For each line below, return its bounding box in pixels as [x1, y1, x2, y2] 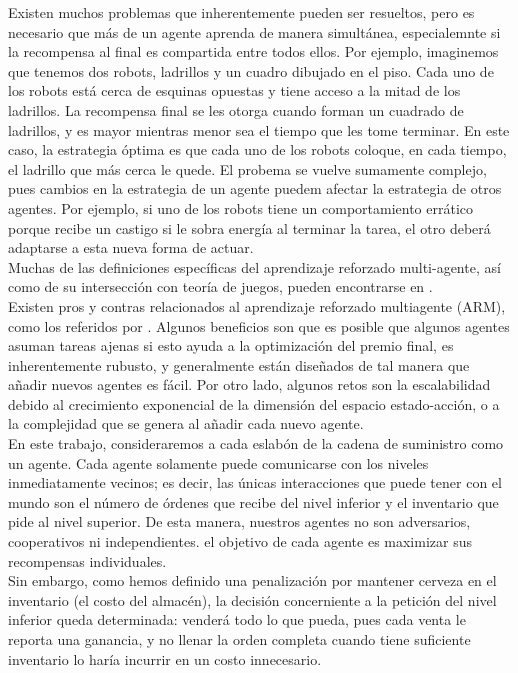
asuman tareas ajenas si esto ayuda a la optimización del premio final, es [8, 335, 454, 356]
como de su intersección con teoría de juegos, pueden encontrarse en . [8, 276, 433, 297]
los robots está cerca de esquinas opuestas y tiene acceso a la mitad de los [8, 80, 461, 101]
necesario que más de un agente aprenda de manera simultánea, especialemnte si [8, 21, 501, 42]
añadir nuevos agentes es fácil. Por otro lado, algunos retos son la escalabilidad [8, 374, 491, 395]
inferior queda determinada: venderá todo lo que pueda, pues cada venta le [8, 609, 466, 630]
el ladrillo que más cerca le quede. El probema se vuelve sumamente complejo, [8, 158, 487, 179]
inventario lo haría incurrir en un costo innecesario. [8, 648, 322, 669]
